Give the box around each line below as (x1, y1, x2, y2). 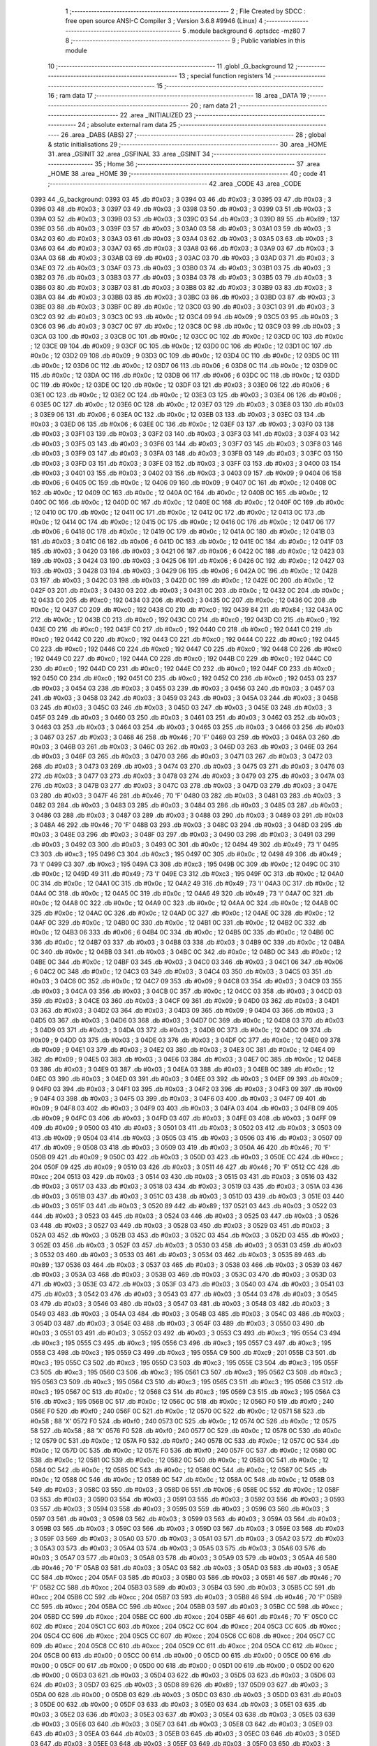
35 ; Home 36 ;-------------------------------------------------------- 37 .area (94, 159, 320, 168)
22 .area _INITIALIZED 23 (119, 110, 193, 119)
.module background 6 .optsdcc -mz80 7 (187, 27, 306, 35)
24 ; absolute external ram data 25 (77, 121, 177, 129)
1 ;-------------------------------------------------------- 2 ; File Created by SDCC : (65, 7, 306, 15)
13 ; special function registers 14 (179, 72, 272, 80)
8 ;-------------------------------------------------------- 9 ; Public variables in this (65, 36, 306, 45)
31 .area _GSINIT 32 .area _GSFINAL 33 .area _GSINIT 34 (47, 150, 211, 159)
